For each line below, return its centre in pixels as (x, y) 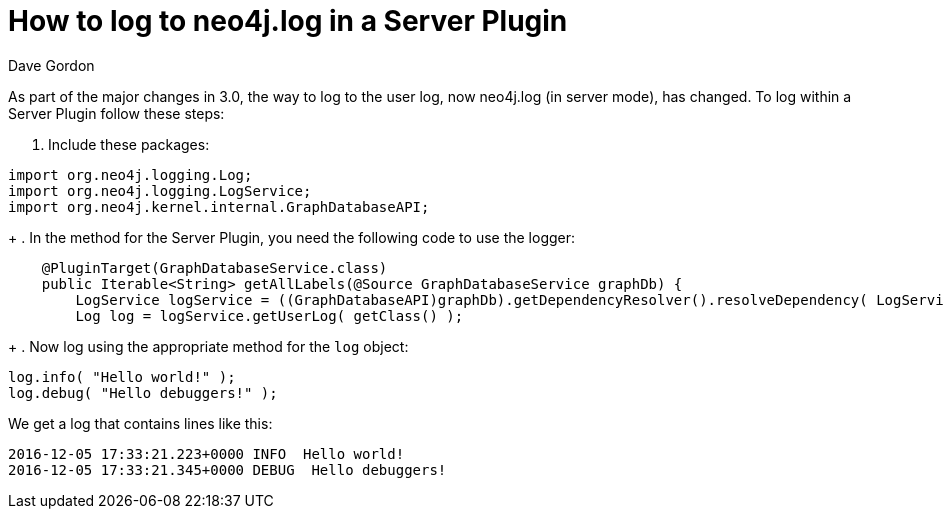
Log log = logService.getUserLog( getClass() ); (269, 315)
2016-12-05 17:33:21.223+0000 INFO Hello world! (206, 453)
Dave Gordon (51, 65)
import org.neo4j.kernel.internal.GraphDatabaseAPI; (219, 206)
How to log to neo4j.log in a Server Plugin (288, 21)
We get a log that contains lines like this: (140, 423)
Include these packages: (129, 144)
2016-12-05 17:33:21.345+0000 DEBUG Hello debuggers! (227, 469)
